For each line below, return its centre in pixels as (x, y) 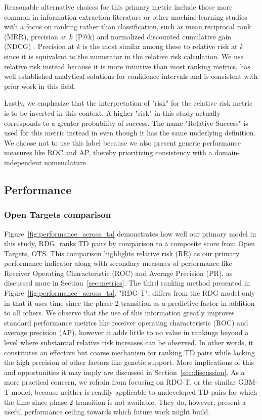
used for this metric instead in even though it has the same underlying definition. (130, 133)
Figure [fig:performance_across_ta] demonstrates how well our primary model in (130, 233)
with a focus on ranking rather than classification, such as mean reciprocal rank (128, 27)
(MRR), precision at (35, 36)
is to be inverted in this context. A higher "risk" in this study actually (112, 112)
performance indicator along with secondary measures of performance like (118, 263)
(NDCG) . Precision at (39, 46)
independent (23, 162)
